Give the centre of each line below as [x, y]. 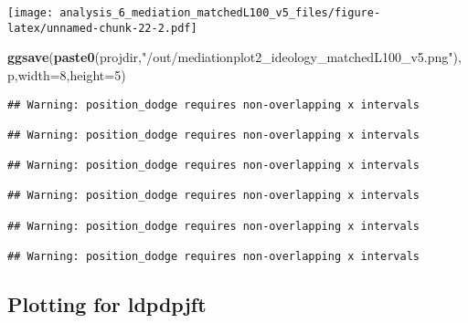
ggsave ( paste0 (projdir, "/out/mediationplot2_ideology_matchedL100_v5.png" [230, 57]
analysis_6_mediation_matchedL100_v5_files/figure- [220, 13]
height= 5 [96, 74]
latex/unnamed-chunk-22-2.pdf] [102, 28]
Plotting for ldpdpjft [107, 304]
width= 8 [42, 74]
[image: [31, 13]
